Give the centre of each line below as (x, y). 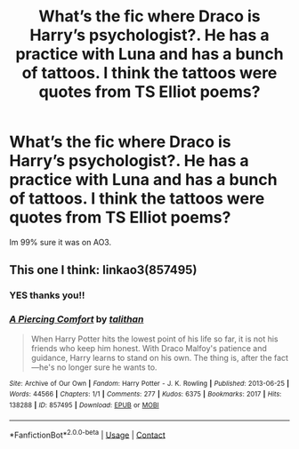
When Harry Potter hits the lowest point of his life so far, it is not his (154, 339)
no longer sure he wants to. (107, 367)
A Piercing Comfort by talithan (77, 319)
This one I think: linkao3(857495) (103, 270)
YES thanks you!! (47, 295)
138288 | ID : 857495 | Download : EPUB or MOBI (84, 405)
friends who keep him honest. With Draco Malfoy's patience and (149, 348)
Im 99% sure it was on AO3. (61, 242)
